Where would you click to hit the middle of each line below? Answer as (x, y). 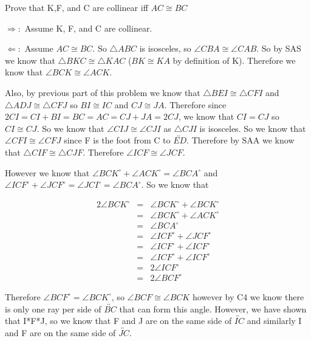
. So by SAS (279, 48)
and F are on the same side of (60, 332)
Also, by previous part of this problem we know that (103, 92)
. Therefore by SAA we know (241, 140)
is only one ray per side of (53, 308)
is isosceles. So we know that (253, 128)
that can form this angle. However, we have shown (213, 308)
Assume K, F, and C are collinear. (88, 28)
